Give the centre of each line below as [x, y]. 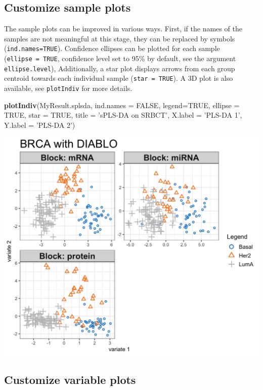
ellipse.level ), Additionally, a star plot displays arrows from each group [120, 68]
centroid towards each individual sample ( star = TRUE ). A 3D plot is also [119, 78]
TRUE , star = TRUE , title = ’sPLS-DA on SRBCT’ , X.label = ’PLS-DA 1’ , [123, 115]
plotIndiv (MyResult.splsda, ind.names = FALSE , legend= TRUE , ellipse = [122, 105]
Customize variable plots [70, 380]
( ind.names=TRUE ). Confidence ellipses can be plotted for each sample [112, 48]
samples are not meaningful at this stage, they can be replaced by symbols [120, 38]
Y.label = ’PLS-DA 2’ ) [40, 125]
